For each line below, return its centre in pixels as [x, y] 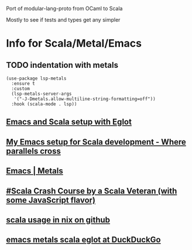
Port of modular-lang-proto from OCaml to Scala [64, 8]
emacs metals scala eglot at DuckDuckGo [83, 240]
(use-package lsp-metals [36, 78]
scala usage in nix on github [58, 220]
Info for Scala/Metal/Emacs [74, 44]
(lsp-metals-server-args [42, 94]
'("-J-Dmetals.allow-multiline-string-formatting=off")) [85, 99]
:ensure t [23, 84]
